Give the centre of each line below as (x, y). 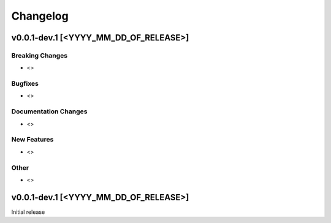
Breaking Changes (40, 55)
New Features (32, 140)
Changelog (40, 16)
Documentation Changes (49, 112)
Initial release (28, 212)
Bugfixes (25, 84)
